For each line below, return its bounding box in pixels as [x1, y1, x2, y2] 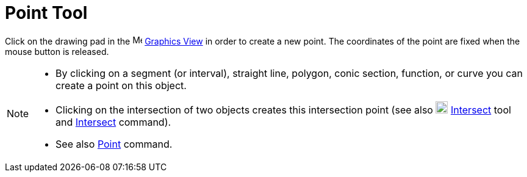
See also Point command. [56, 137, 173, 150]
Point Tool [5, 2, 88, 23]
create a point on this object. [56, 79, 187, 92]
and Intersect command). [56, 115, 171, 128]
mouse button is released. [5, 46, 109, 57]
